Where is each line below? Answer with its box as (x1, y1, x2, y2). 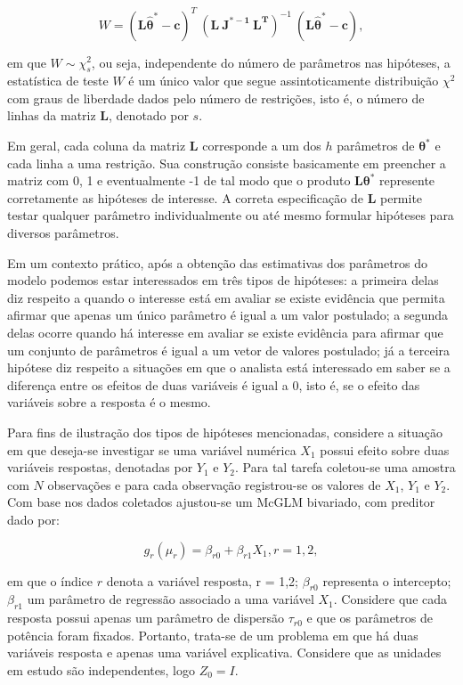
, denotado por (109, 106, 189, 125)
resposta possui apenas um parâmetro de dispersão (7, 608, 285, 627)
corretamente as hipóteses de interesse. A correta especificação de (7, 188, 363, 207)
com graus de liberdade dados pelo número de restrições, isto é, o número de (7, 88, 425, 107)
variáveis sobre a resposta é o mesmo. (7, 393, 211, 412)
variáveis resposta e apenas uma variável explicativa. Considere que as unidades (7, 643, 442, 662)
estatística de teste (7, 71, 109, 90)
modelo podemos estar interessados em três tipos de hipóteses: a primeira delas (7, 271, 439, 289)
